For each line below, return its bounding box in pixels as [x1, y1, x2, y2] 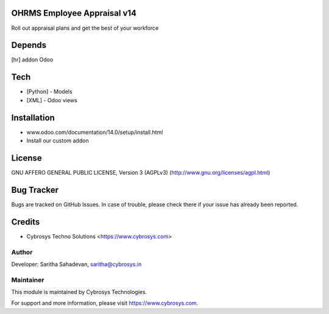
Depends [11, 40, 47, 51]
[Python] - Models [26, 88, 73, 96]
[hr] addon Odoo [11, 56, 54, 63]
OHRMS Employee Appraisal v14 [11, 8, 137, 18]
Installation [11, 113, 55, 123]
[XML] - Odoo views [26, 96, 77, 103]
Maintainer [11, 276, 44, 284]
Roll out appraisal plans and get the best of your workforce [11, 24, 159, 32]
